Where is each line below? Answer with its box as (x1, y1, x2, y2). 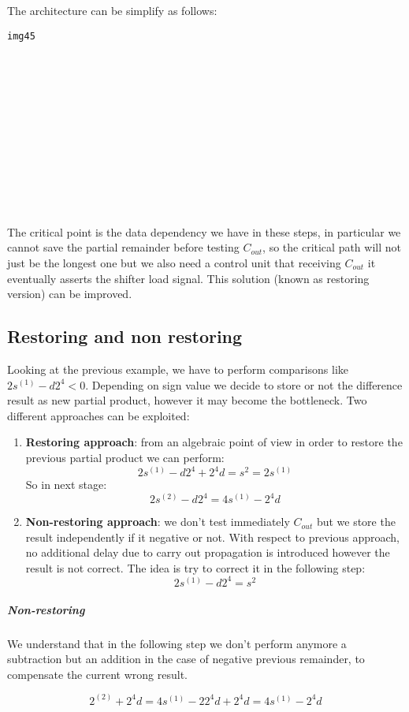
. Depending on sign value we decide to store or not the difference (85, 376, 403, 393)
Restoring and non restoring (7, 324, 243, 349)
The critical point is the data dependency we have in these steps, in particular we (7, 223, 401, 240)
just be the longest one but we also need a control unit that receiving (7, 254, 341, 270)
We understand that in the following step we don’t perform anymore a (7, 635, 347, 651)
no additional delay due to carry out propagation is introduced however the (25, 544, 390, 561)
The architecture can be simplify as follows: (7, 2, 218, 18)
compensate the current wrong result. (7, 665, 188, 682)
